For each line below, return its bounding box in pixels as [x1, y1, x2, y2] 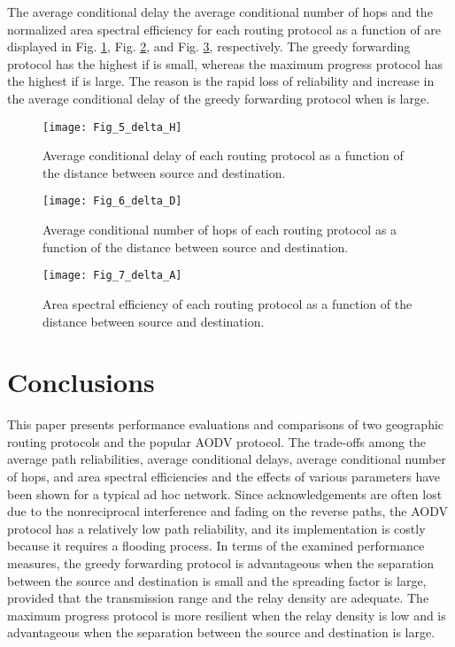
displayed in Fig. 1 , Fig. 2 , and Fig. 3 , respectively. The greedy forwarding [7, 37, 411, 56]
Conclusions [7, 364, 155, 400]
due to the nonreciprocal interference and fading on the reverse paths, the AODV [7, 502, 448, 520]
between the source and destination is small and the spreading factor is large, [7, 571, 427, 589]
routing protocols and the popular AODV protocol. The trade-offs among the [7, 432, 427, 451]
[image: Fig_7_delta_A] [42, 269, 182, 282]
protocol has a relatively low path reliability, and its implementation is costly [7, 519, 426, 537]
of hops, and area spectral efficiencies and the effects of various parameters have [7, 467, 441, 485]
